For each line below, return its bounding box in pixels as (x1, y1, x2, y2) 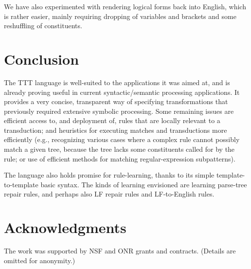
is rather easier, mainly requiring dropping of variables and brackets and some (4, 11, 236, 21)
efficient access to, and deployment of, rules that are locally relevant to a (4, 115, 220, 126)
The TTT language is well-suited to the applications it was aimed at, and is (4, 77, 230, 87)
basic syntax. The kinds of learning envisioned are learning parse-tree (40, 179, 247, 189)
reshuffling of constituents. (4, 20, 82, 31)
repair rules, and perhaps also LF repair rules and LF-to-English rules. (4, 189, 215, 199)
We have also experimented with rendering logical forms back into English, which (4, 1, 246, 11)
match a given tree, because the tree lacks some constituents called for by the (4, 144, 235, 154)
